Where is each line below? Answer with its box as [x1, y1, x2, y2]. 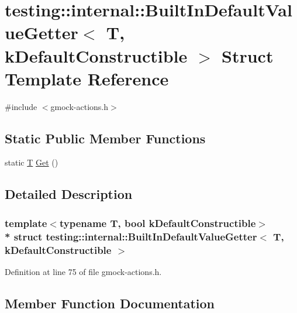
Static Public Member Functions [5, 129, 206, 147]
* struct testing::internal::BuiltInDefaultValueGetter [5, 229, 257, 243]
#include [5, 100, 37, 112]
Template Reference [5, 66, 169, 90]
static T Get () [5, 156, 58, 168]
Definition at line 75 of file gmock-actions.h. [5, 265, 162, 277]
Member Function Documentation [5, 294, 215, 312]
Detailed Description [5, 185, 133, 203]
